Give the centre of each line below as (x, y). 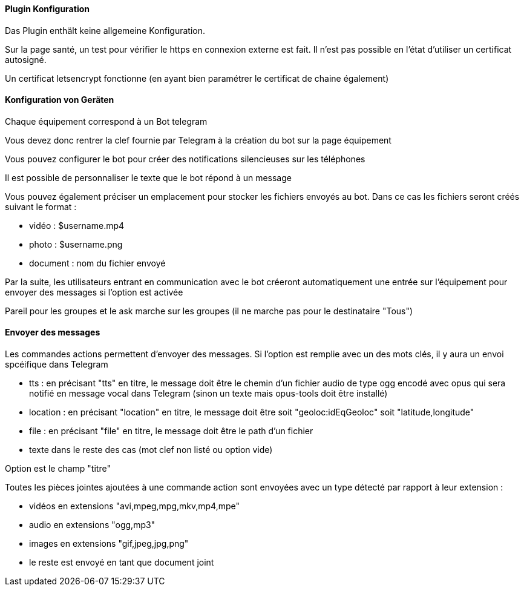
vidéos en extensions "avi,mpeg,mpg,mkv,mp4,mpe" (135, 506)
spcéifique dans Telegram (57, 365)
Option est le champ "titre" (58, 469)
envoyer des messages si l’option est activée (94, 292)
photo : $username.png (76, 244)
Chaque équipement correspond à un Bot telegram (106, 121)
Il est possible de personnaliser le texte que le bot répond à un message (148, 177)
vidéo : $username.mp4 (77, 225)
